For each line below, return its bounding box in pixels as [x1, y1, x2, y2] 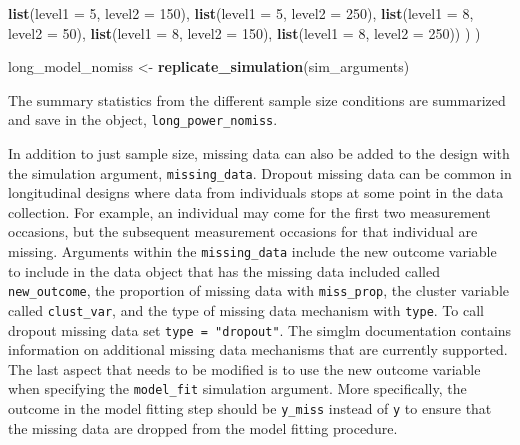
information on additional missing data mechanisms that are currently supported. [8, 339, 508, 360]
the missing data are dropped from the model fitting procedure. [8, 417, 398, 438]
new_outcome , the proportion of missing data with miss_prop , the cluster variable [8, 280, 509, 301]
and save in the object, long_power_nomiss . [8, 109, 278, 130]
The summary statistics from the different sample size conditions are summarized [8, 89, 506, 110]
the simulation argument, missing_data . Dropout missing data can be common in [8, 162, 512, 183]
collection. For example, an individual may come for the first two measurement [8, 201, 491, 222]
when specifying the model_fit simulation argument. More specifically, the [8, 378, 467, 399]
